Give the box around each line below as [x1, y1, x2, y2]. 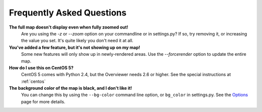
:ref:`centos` [21, 78, 46, 84]
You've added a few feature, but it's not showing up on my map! [9, 44, 141, 50]
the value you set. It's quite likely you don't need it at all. [21, 38, 133, 44]
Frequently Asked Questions [9, 7, 127, 18]
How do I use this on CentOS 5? [9, 64, 74, 70]
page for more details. [21, 98, 65, 104]
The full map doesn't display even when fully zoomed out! [9, 24, 129, 30]
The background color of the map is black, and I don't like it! [9, 85, 132, 91]
